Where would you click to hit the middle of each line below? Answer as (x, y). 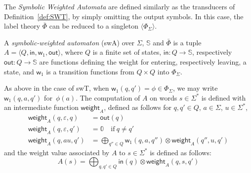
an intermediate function (41, 107)
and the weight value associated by (57, 152)
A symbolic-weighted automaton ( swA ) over (69, 42)
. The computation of (108, 97)
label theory (22, 26)
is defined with (224, 97)
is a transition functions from (90, 71)
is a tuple (187, 42)
